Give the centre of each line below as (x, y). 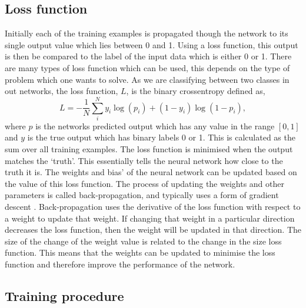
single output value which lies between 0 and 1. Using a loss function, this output (152, 44)
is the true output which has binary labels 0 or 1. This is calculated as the (161, 137)
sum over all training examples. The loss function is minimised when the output (149, 149)
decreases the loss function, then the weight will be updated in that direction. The (153, 230)
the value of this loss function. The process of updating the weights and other (144, 183)
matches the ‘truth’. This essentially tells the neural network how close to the (144, 160)
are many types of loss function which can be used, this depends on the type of (147, 67)
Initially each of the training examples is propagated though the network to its (147, 33)
